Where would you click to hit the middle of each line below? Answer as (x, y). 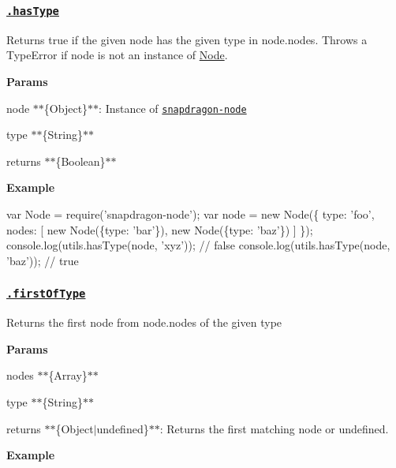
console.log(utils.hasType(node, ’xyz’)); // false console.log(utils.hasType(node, (198, 245)
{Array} (68, 375)
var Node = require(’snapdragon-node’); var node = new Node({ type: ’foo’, (191, 214)
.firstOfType (46, 294)
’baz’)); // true (43, 260)
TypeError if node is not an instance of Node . (117, 55)
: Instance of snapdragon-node (173, 108)
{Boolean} (80, 161)
